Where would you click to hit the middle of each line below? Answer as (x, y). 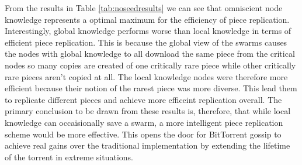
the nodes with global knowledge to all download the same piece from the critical (150, 54)
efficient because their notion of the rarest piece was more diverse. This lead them (151, 88)
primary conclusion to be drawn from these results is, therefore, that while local (148, 111)
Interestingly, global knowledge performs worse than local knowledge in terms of (148, 31)
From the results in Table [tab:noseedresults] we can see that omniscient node (144, 8)
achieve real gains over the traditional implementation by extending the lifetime (147, 145)
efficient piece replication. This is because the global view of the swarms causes (146, 42)
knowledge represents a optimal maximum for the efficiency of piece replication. (147, 19)
